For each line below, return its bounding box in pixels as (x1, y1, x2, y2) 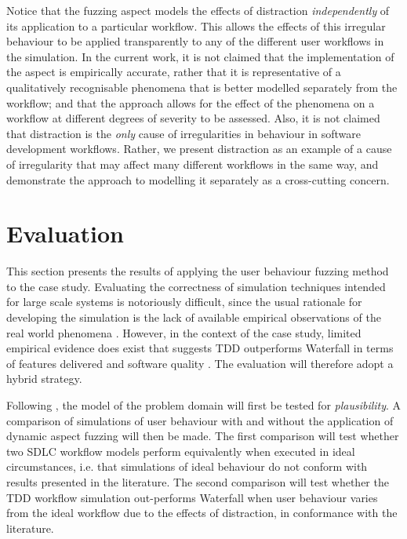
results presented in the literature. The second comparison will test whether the (6, 473, 389, 490)
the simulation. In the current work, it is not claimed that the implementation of (6, 48, 394, 64)
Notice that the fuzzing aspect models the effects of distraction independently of (6, 2, 390, 18)
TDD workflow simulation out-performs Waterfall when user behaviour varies (6, 489, 378, 505)
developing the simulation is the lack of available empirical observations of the (6, 309, 381, 326)
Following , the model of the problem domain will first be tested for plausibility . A (6, 397, 402, 413)
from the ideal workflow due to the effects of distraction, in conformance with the (6, 504, 398, 521)
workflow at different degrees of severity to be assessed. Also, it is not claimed (6, 110, 380, 126)
